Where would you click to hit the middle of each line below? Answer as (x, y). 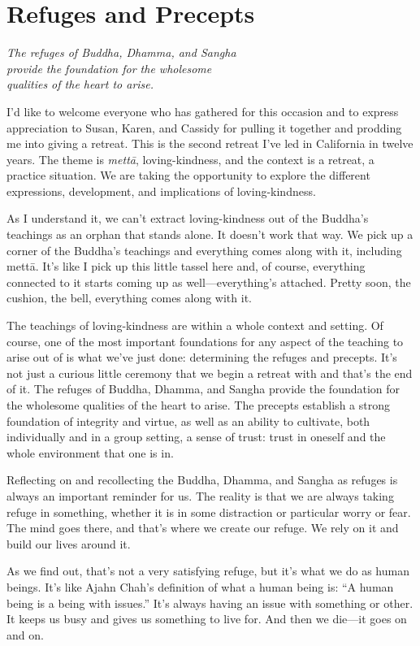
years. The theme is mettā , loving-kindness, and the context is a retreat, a (191, 159)
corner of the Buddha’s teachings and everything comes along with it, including (204, 250)
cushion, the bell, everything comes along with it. (129, 298)
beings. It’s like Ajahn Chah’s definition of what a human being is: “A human (200, 586)
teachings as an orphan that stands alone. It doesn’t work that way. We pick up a (210, 234)
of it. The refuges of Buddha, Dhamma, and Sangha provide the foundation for (204, 389)
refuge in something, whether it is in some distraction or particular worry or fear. (209, 512)
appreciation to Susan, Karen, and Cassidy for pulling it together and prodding (204, 127)
